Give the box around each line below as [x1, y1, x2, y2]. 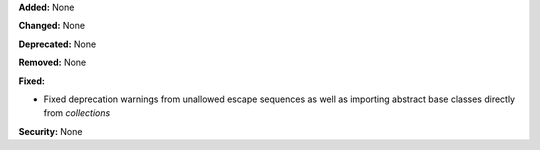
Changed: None [18, 20, 85, 32]
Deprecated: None [18, 38, 97, 50]
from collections [43, 107, 111, 119]
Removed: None [18, 56, 87, 69]
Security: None [18, 125, 83, 137]
